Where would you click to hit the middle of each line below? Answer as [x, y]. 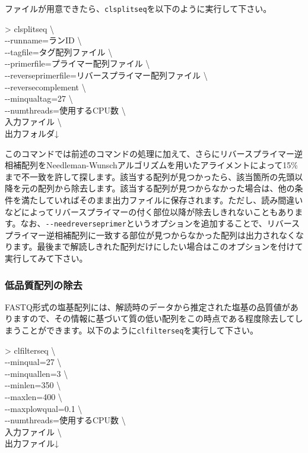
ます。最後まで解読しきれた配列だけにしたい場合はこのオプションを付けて [158, 246]
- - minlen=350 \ [33, 385]
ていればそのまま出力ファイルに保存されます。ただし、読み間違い [174, 199]
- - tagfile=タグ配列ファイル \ [59, 51]
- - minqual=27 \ [33, 362]
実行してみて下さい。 [46, 258]
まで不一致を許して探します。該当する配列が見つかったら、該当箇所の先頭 [150, 176]
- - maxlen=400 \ [34, 397]
